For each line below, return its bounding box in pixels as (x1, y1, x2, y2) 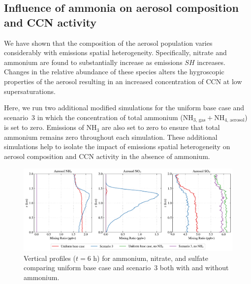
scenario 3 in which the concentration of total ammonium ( (4, 112, 183, 122)
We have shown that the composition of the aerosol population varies (4, 37, 213, 48)
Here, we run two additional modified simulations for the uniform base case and (4, 102, 245, 113)
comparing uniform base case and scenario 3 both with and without (24, 262, 229, 273)
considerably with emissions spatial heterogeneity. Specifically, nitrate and (4, 47, 227, 58)
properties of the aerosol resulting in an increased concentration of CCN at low (4, 76, 242, 86)
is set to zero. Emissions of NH (4, 122, 97, 132)
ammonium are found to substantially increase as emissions (4, 57, 183, 67)
